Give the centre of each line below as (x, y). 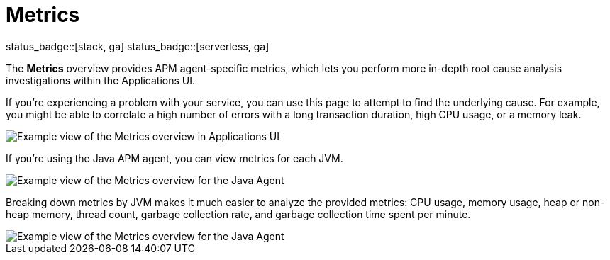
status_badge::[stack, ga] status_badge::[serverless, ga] (138, 46)
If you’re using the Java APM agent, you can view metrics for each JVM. (174, 158)
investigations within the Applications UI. (101, 80)
